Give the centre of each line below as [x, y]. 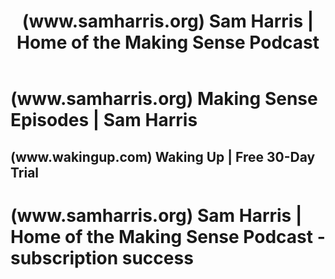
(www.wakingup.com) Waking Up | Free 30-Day [163, 156]
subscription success [102, 257]
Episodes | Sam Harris [104, 120]
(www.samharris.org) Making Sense [164, 99]
